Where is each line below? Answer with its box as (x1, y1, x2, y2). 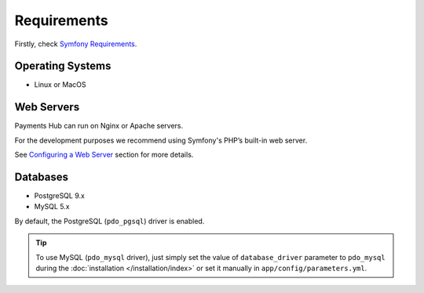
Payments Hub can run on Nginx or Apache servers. (14, 121, 184, 131)
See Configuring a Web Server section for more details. (14, 150, 194, 160)
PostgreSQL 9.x (34, 191, 86, 201)
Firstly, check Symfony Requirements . (14, 39, 137, 49)
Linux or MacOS (34, 80, 86, 89)
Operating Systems (14, 60, 111, 73)
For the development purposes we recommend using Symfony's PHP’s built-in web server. (14, 136, 308, 145)
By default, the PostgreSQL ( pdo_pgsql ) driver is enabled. (14, 216, 205, 226)
